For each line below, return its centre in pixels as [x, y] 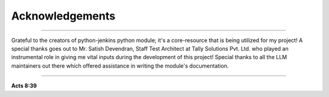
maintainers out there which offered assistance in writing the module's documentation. [120, 66]
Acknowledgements [63, 16]
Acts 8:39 [24, 86]
